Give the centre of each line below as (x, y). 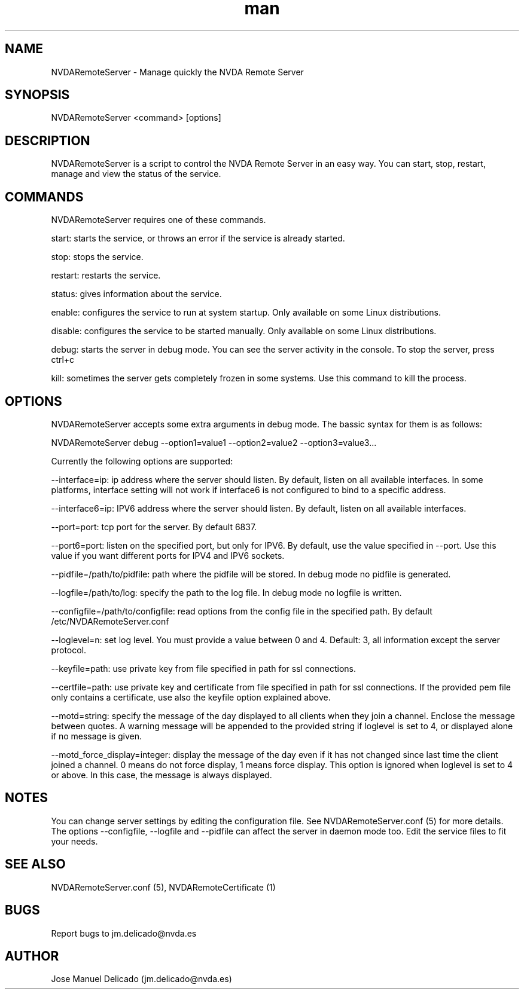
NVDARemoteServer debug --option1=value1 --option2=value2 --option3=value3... (214, 442)
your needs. (74, 841)
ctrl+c (63, 360)
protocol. (69, 650)
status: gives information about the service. (136, 294)
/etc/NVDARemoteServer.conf (110, 621)
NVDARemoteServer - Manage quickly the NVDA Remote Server (177, 72)
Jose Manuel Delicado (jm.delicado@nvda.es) (141, 979)
